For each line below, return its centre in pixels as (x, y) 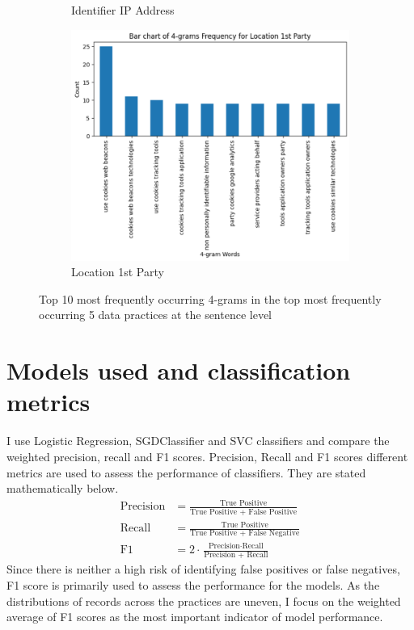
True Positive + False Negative (245, 533)
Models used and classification (179, 370)
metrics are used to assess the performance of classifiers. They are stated (186, 472)
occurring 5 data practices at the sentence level (156, 315)
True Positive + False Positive (244, 512)
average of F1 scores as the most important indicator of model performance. (195, 617)
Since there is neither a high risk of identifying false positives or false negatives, (203, 569)
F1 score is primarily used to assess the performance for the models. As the (193, 584)
